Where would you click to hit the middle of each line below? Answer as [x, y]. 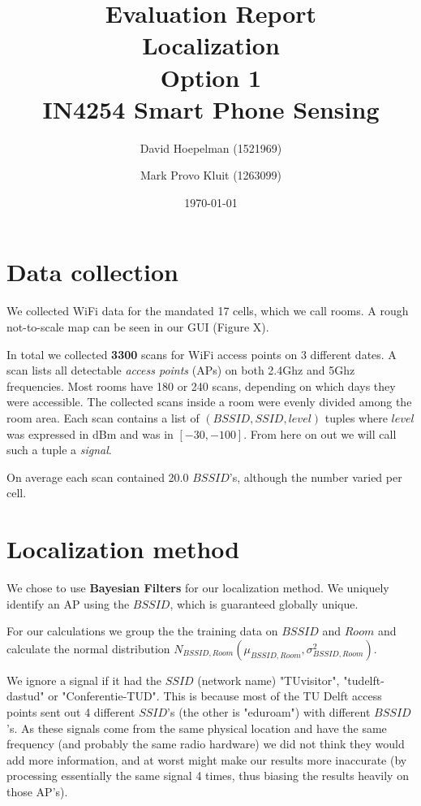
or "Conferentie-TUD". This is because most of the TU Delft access [215, 696]
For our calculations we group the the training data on [142, 631]
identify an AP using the [68, 603]
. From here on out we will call [320, 433]
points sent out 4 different [71, 712]
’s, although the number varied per [316, 477]
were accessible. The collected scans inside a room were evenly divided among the [209, 402]
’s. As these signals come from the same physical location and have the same [197, 728]
